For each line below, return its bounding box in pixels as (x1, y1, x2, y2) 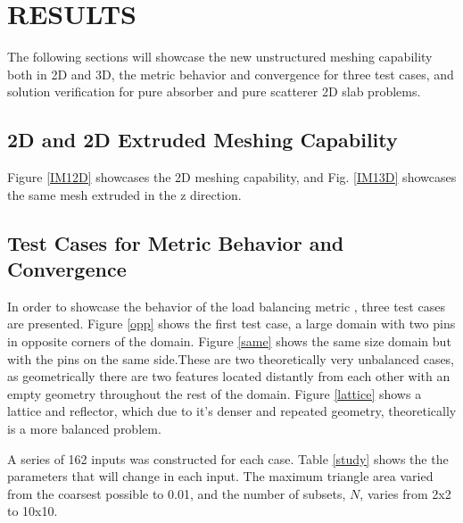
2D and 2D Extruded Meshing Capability (7, 126, 398, 154)
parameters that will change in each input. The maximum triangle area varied (7, 467, 434, 486)
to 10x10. (7, 502, 58, 520)
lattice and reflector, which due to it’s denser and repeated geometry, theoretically (7, 402, 457, 420)
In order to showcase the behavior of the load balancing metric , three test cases (7, 296, 445, 315)
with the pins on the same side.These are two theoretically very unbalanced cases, (7, 349, 455, 368)
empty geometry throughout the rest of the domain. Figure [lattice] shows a (7, 384, 422, 403)
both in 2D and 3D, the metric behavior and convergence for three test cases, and (7, 64, 454, 83)
